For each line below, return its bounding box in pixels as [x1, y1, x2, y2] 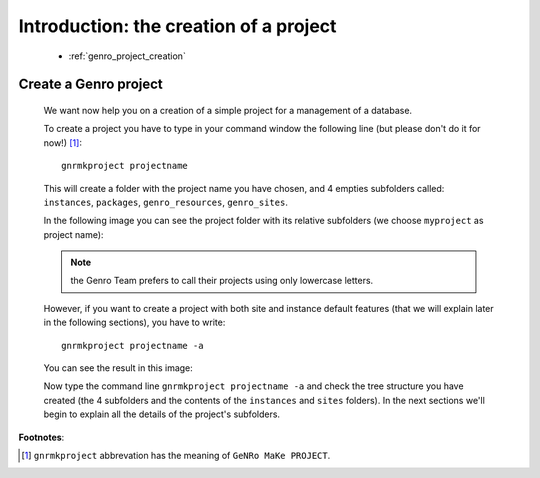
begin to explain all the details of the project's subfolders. [43, 408, 280, 420]
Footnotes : [18, 431, 65, 443]
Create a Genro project [18, 76, 164, 93]
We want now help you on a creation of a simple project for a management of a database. [43, 104, 413, 116]
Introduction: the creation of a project [18, 15, 337, 37]
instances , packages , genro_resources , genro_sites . [43, 196, 289, 208]
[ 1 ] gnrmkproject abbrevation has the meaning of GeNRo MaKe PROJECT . [21, 449, 331, 461]
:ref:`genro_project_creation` [68, 50, 187, 62]
